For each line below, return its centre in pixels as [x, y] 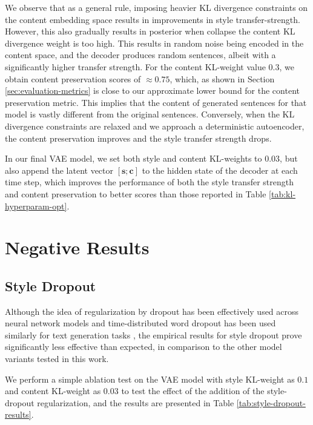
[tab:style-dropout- [271, 402]
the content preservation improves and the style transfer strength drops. [138, 138]
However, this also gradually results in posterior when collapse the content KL [150, 31]
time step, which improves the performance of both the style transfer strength [149, 182]
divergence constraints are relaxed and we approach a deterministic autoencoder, [155, 126]
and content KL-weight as [53, 391]
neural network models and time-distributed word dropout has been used [140, 323]
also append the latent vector [59, 170]
